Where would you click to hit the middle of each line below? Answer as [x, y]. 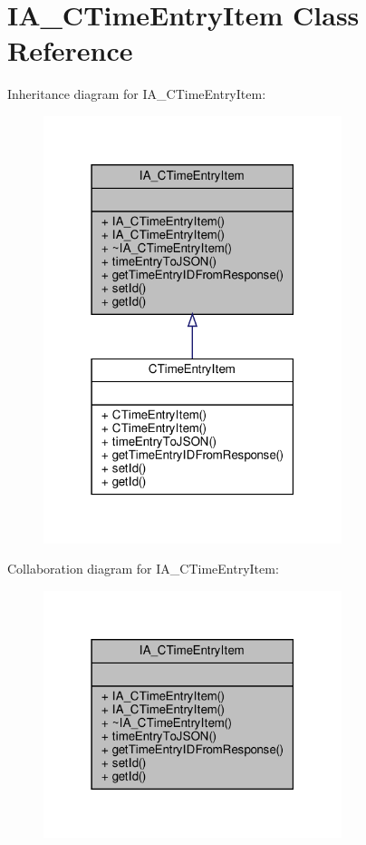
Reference [70, 50]
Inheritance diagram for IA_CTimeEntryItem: [137, 94]
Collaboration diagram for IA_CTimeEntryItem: [143, 569]
